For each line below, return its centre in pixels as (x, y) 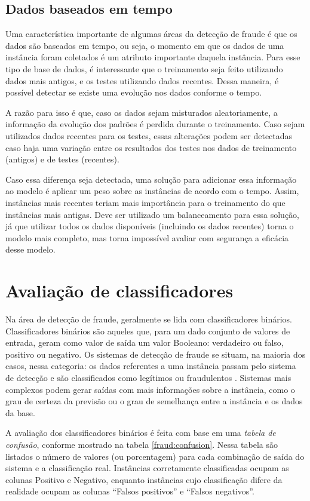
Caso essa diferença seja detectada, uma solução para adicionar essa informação (151, 179)
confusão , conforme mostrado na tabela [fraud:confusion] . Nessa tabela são (142, 444)
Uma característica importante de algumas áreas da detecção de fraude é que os (151, 34)
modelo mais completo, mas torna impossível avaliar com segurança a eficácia (147, 237)
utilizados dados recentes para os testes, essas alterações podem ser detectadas (149, 135)
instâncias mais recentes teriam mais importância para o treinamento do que (145, 202)
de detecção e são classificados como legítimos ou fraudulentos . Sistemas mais (148, 377)
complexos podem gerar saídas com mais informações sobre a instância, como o (150, 389)
